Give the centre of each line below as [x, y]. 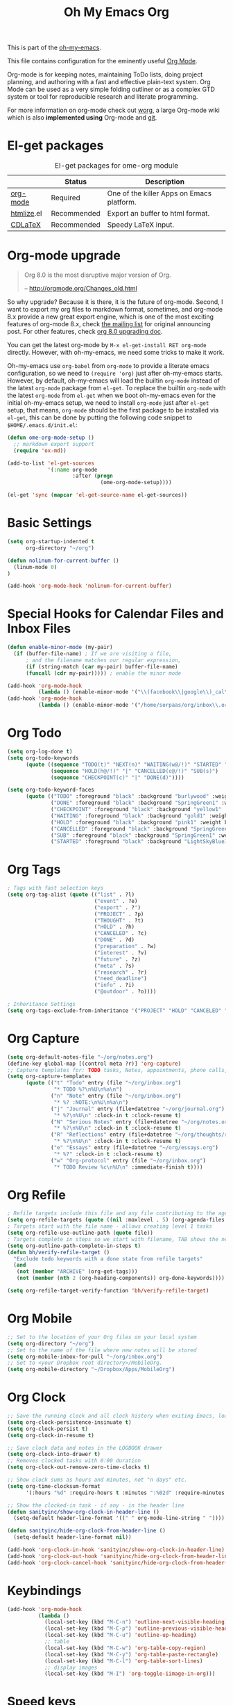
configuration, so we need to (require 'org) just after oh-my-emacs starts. [115, 374]
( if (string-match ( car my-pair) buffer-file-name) [102, 666]
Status [76, 182]
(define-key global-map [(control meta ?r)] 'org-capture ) [94, 1064]
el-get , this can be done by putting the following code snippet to [100, 417]
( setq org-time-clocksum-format [54, 1486]
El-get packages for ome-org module [116, 166]
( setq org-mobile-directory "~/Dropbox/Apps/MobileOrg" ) [91, 1370]
